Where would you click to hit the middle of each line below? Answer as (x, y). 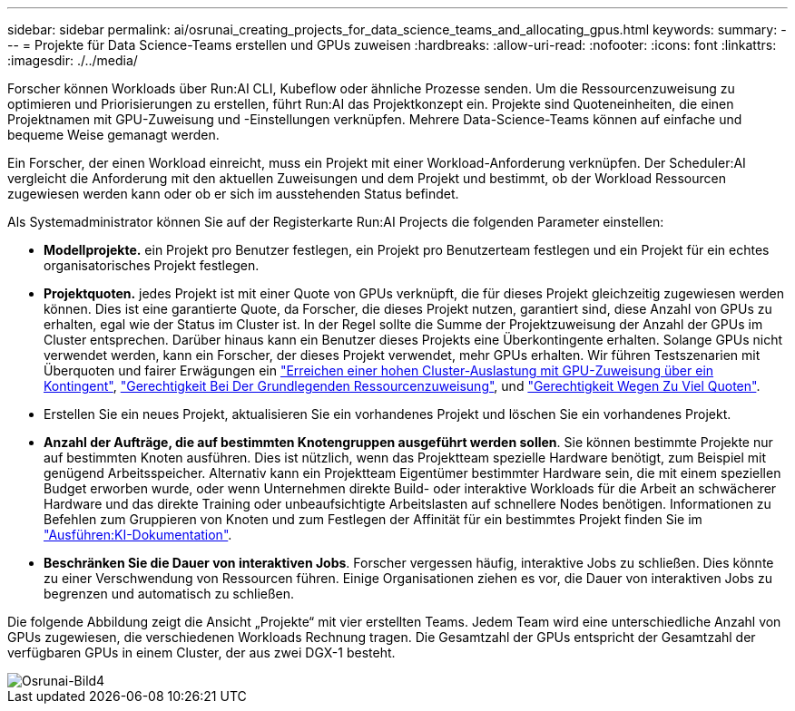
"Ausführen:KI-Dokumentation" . (138, 535)
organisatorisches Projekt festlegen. (152, 265)
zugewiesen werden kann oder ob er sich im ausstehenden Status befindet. (233, 194)
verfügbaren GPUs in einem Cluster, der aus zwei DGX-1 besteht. (201, 653)
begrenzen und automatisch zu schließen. (169, 594)
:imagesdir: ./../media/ (73, 60)
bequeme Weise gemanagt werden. (113, 135)
